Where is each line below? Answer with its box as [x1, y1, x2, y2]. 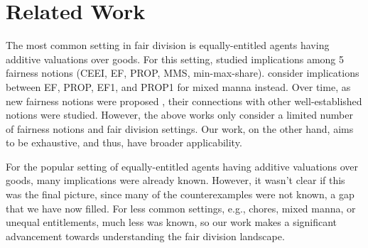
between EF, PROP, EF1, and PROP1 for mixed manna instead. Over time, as [6, 79, 351, 94]
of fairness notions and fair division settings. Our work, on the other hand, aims [6, 121, 354, 136]
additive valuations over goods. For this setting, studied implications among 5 [6, 51, 344, 66]
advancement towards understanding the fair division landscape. [6, 228, 285, 243]
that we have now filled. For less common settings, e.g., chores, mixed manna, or [6, 200, 356, 215]
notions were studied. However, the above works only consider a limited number [6, 107, 353, 122]
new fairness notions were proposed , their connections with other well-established [6, 93, 362, 108]
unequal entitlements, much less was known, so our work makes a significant [6, 215, 337, 230]
